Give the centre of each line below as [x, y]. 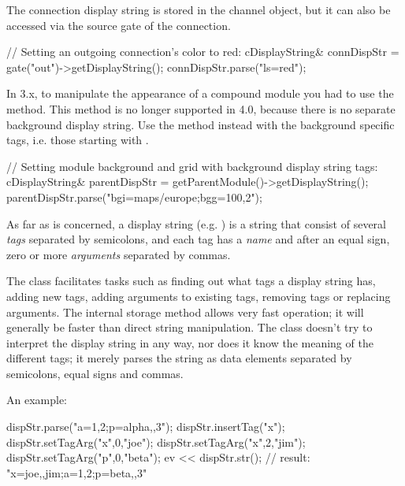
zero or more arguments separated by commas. [119, 254]
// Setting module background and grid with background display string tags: [192, 166]
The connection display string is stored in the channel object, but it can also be [199, 9]
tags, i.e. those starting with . [78, 140]
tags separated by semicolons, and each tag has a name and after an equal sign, [198, 239]
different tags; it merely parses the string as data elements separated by [179, 358]
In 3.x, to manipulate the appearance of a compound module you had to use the [200, 93]
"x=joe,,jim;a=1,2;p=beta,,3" [77, 472]
